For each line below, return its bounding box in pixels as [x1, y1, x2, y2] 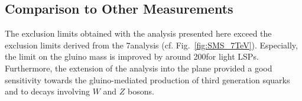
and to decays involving [5, 85, 90, 97]
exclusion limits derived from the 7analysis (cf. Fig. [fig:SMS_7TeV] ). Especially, [5, 38, 298, 51]
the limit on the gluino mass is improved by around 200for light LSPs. [5, 50, 259, 63]
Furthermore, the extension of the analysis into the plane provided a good [5, 61, 272, 74]
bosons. [127, 85, 154, 97]
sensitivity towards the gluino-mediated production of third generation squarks [5, 73, 290, 86]
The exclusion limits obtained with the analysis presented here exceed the [5, 27, 272, 40]
